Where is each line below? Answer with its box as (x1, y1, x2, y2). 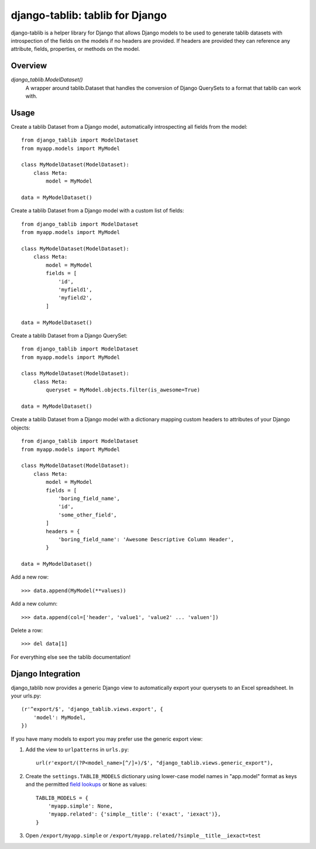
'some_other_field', (58, 511, 117, 518)
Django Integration (11, 669, 81, 679)
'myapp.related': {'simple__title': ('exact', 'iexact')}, (47, 811, 221, 817)
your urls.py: (11, 692, 42, 699)
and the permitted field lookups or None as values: (25, 781, 147, 788)
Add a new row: (11, 573, 49, 580)
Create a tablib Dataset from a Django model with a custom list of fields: (11, 207, 184, 214)
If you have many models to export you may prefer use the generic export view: (11, 735, 203, 743)
